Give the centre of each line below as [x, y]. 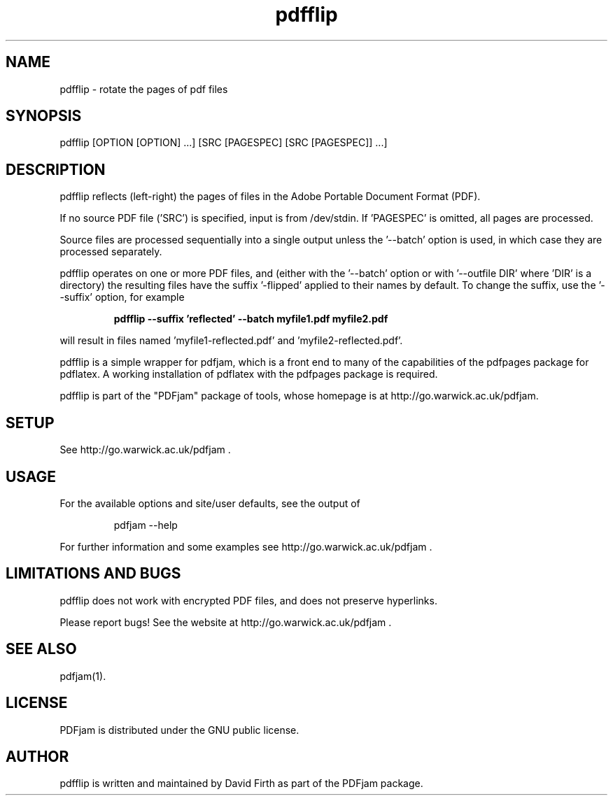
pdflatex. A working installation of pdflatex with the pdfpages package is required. [249, 374]
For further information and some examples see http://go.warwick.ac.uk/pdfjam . [246, 546]
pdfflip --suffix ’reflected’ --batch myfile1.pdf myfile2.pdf [251, 319]
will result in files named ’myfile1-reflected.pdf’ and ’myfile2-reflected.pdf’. [231, 341]
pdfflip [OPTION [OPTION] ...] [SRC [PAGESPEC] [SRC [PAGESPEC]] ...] [224, 143]
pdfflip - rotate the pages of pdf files [144, 89]
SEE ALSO [41, 649]
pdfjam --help [146, 525]
